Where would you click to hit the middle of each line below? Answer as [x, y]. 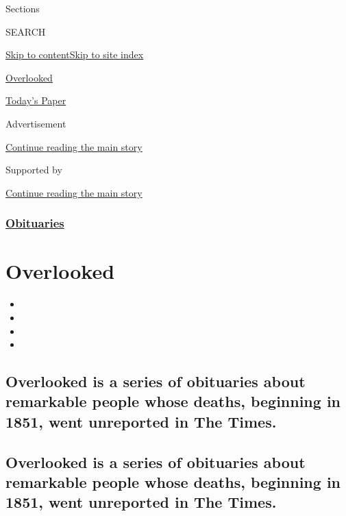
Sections [23, 8]
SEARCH [26, 31]
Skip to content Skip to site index [75, 54]
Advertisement [36, 123]
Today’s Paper [36, 100]
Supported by [34, 170]
